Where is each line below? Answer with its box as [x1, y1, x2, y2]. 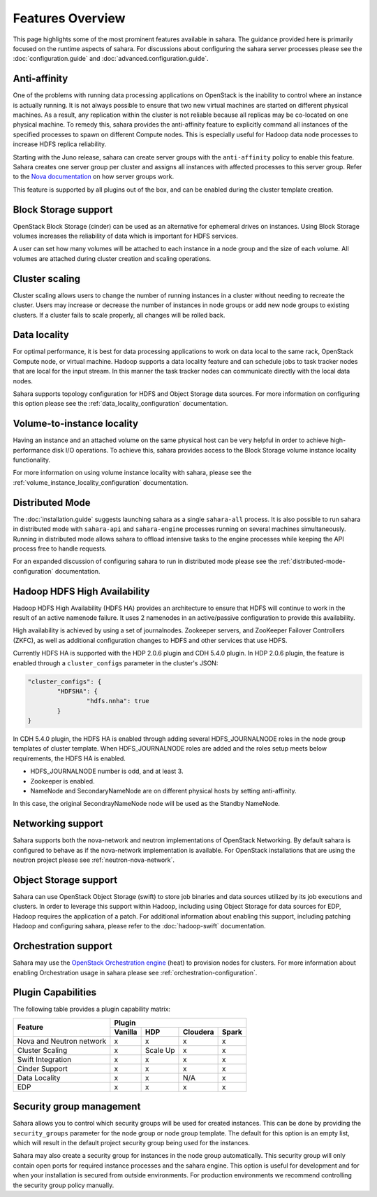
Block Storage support [13, 204, 113, 215]
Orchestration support [13, 940, 113, 952]
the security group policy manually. [13, 1181, 114, 1189]
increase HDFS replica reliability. [13, 140, 107, 148]
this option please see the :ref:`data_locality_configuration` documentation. [13, 399, 228, 408]
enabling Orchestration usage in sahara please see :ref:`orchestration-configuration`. [13, 968, 258, 977]
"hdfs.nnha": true [86, 697, 149, 705]
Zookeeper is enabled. [30, 777, 95, 785]
